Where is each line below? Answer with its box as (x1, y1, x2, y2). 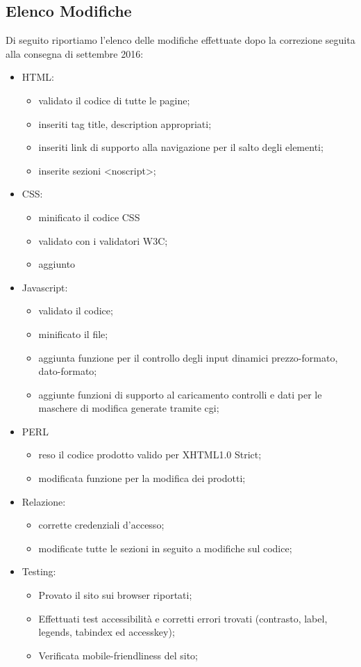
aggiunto (38, 257, 76, 271)
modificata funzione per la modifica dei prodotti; (38, 471, 246, 485)
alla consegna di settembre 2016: (6, 46, 144, 61)
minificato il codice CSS (38, 209, 140, 224)
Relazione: (22, 494, 66, 508)
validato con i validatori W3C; (38, 233, 168, 248)
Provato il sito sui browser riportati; (38, 588, 192, 602)
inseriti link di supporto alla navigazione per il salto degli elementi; (38, 140, 324, 154)
